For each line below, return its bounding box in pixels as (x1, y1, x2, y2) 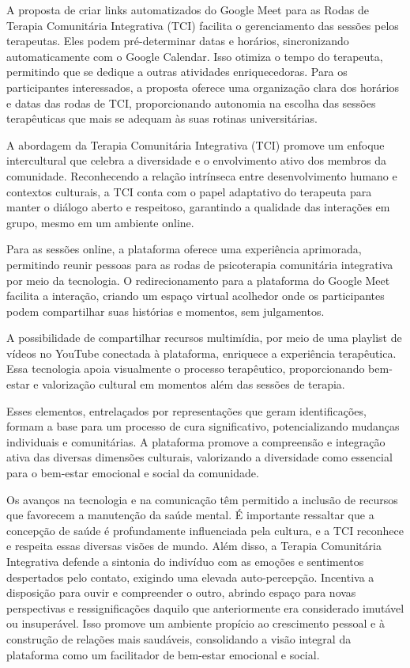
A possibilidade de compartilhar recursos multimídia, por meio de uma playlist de (6, 329, 402, 346)
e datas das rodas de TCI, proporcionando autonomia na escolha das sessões (6, 94, 376, 111)
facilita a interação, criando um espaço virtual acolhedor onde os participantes (6, 287, 385, 304)
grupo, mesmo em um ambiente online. (6, 214, 194, 230)
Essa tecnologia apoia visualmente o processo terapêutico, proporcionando (6, 360, 365, 377)
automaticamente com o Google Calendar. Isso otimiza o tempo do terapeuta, (6, 47, 383, 64)
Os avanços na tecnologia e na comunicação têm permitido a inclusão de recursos (6, 491, 398, 507)
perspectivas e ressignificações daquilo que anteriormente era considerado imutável (6, 599, 404, 616)
